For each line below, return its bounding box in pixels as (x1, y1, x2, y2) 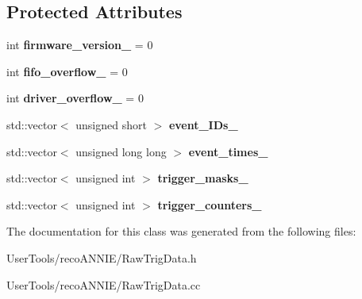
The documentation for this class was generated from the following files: (6, 223, 356, 240)
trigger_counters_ (157, 196, 262, 213)
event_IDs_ (168, 116, 238, 132)
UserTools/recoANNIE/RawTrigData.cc (6, 276, 201, 293)
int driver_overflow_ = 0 (6, 90, 144, 106)
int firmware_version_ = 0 (6, 36, 153, 53)
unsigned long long (75, 143, 167, 159)
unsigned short (75, 116, 147, 132)
